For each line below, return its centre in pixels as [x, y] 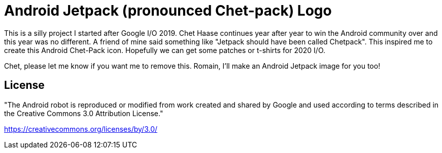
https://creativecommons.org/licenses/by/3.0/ [81, 129]
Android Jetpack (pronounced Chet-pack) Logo [168, 11]
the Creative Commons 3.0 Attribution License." [84, 113]
